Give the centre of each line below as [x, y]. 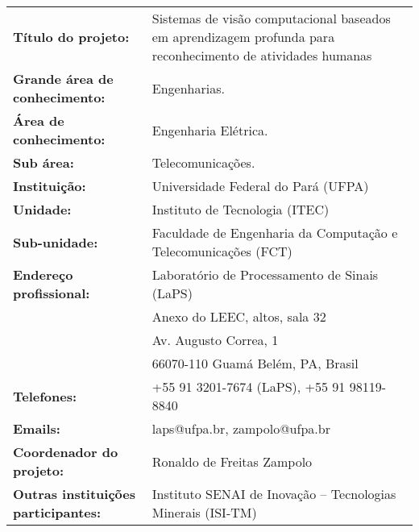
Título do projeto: [71, 37]
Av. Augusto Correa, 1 [215, 340]
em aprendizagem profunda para [243, 37]
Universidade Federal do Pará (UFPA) [260, 186]
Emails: [37, 428]
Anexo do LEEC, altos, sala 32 [239, 316]
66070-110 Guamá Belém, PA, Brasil [255, 363]
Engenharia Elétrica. [210, 130]
